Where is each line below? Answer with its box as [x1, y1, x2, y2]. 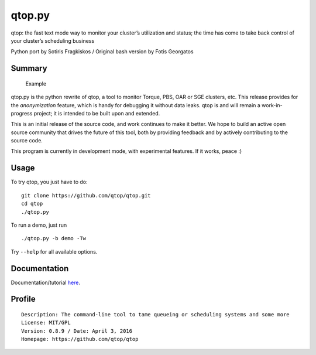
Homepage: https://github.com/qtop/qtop [21, 336, 139, 343]
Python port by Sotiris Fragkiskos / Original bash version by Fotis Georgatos [11, 48, 194, 55]
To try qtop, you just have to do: [11, 179, 88, 186]
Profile [11, 294, 36, 304]
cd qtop [21, 200, 43, 207]
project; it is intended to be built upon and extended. [33, 110, 160, 117]
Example [25, 80, 47, 87]
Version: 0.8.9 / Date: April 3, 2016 [21, 327, 133, 334]
